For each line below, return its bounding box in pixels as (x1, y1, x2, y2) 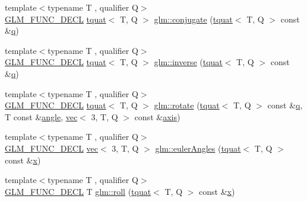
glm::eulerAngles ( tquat (155, 142, 241, 154)
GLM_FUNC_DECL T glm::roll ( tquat (5, 185, 151, 197)
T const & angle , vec (5, 110, 78, 123)
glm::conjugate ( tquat (154, 12, 233, 25)
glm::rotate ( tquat (154, 99, 220, 111)
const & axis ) (134, 110, 181, 123)
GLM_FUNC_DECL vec (5, 142, 99, 154)
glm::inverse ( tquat (154, 56, 223, 68)
